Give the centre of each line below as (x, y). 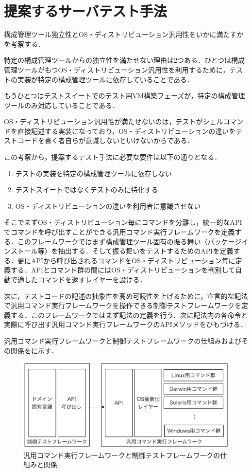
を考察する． (24, 44)
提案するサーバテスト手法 (85, 11)
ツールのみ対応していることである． (62, 105)
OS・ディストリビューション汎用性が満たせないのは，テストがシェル (114, 121)
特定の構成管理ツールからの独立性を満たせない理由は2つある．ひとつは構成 (125, 60)
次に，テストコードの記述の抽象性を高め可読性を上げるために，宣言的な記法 (126, 296)
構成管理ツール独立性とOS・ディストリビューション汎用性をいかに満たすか (124, 34)
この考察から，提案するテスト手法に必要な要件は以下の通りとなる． (113, 157)
